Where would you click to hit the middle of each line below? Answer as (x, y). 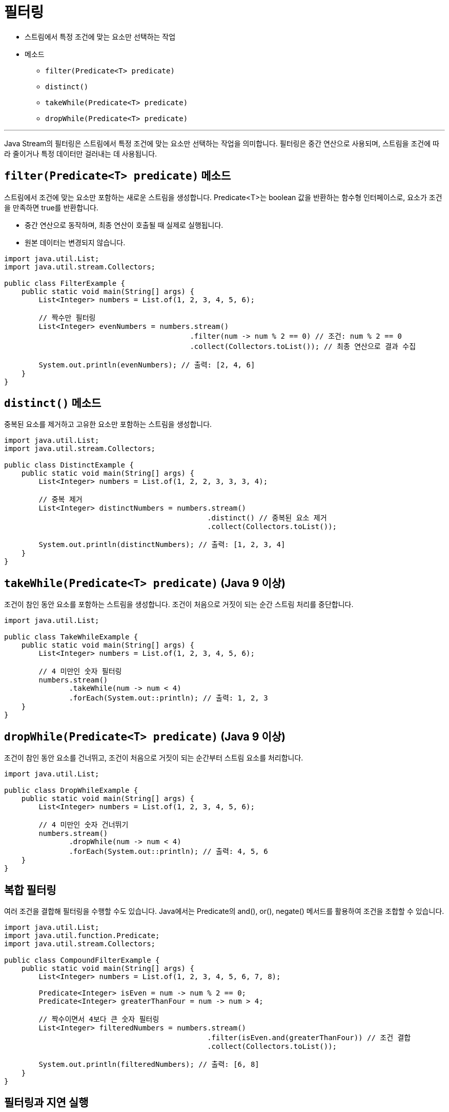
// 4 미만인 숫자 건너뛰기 (84, 825)
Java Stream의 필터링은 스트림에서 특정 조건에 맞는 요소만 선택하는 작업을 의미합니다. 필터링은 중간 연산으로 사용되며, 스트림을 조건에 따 (222, 143)
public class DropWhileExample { (71, 791)
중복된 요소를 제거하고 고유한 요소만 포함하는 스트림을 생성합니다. (108, 424)
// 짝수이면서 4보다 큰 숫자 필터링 (99, 1019)
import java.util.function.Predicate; (82, 935)
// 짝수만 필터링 (67, 317)
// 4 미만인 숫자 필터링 (80, 671)
